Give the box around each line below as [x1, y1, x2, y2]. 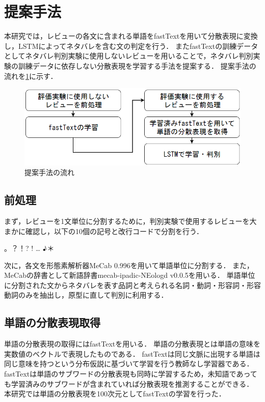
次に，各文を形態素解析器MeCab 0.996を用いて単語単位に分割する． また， [4, 260, 254, 270]
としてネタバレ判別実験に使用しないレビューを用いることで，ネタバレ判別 [4, 50, 253, 61]
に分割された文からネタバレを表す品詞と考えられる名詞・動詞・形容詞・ [4, 279, 247, 290]
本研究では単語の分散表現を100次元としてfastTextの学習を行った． [4, 388, 226, 399]
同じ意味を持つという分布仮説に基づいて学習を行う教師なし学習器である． [4, 358, 254, 369]
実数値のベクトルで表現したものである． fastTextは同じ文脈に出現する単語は [4, 348, 260, 359]
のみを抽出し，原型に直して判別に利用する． [18, 290, 168, 300]
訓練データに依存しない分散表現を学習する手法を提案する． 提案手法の [18, 60, 256, 71]
